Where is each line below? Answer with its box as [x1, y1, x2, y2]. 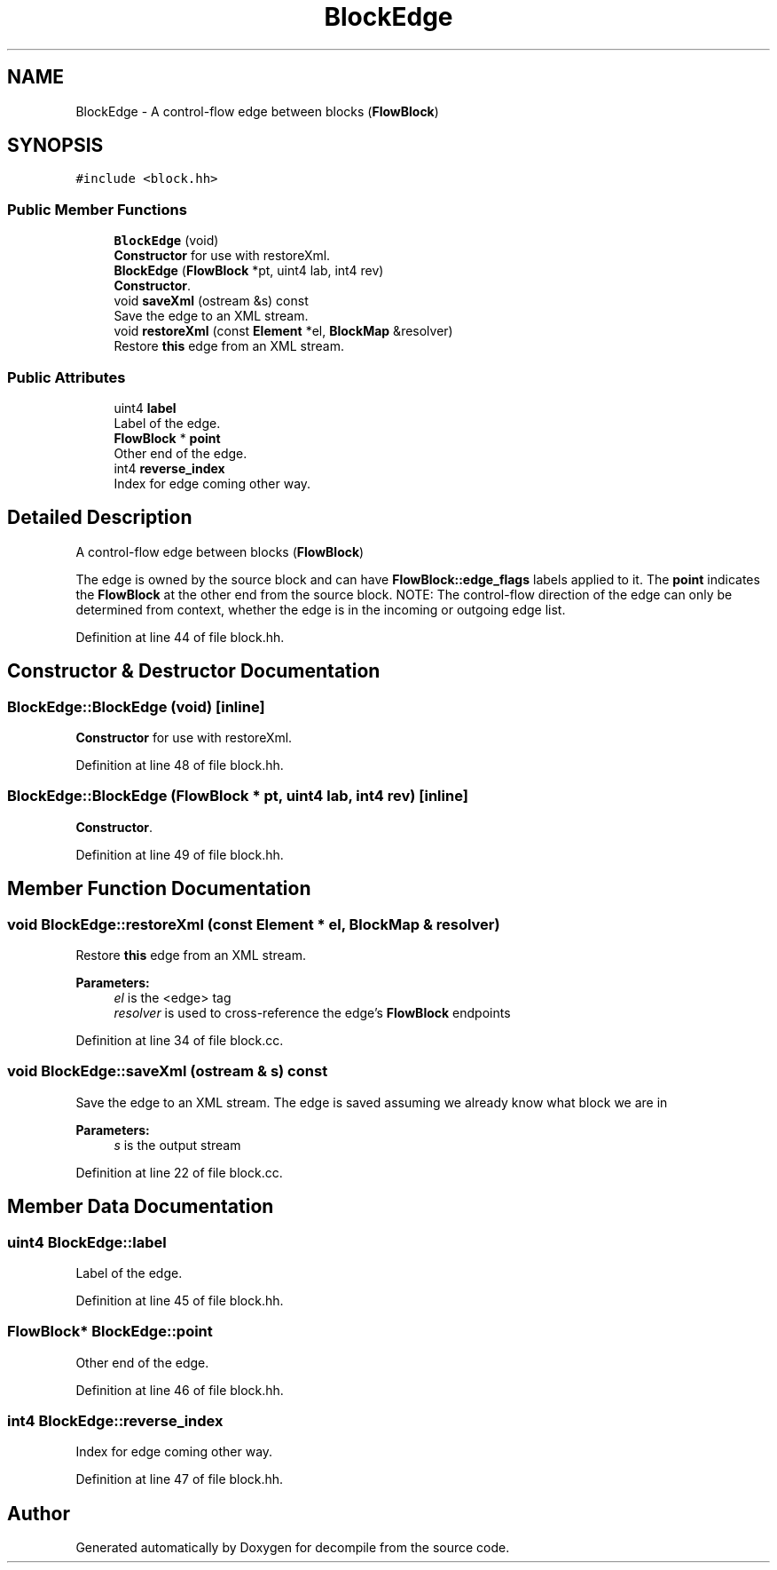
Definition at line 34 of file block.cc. [75, 1032, 284, 1048]
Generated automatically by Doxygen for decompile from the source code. [75, 1540, 510, 1556]
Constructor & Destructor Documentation [7, 660, 381, 683]
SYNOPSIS [7, 134, 104, 157]
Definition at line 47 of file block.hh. [75, 1471, 284, 1487]
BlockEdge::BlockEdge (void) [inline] [7, 697, 265, 716]
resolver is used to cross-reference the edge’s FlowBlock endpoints [114, 1004, 511, 1020]
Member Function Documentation [7, 877, 311, 900]
